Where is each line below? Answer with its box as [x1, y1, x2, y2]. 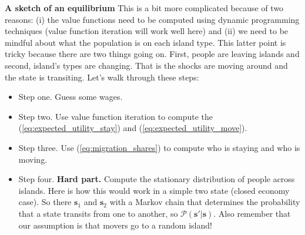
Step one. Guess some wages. [18, 90, 123, 103]
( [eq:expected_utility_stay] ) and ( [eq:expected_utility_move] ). [18, 122, 247, 134]
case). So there [18, 196, 72, 208]
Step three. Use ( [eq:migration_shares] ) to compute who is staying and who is [18, 141, 300, 153]
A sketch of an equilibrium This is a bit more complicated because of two [5, 2, 284, 14]
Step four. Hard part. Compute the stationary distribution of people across [18, 173, 295, 185]
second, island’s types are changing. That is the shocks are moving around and [5, 59, 288, 71]
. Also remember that [213, 207, 291, 219]
